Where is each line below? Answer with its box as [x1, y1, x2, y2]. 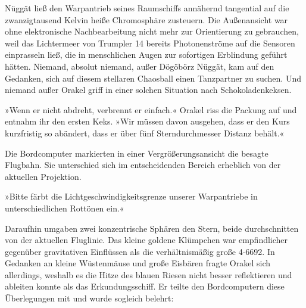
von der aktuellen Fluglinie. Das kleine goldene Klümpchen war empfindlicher [5, 234, 288, 246]
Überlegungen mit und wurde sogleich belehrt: [5, 292, 174, 304]
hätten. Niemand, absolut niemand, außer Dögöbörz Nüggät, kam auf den [5, 60, 274, 72]
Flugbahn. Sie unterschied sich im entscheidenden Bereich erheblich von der [5, 158, 281, 171]
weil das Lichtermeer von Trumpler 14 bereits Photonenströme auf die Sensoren [5, 36, 295, 49]
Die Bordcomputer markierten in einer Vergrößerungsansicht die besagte [5, 147, 268, 159]
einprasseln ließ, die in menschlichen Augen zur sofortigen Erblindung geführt [5, 48, 288, 61]
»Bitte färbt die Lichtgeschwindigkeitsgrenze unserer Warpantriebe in [5, 190, 258, 203]
